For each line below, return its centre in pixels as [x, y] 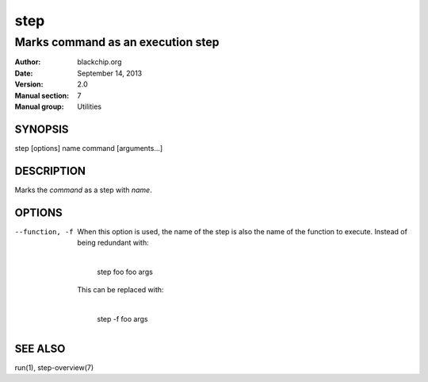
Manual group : [39, 106]
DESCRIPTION [50, 171]
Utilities [90, 106]
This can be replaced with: [120, 290]
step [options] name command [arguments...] [89, 148]
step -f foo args [122, 319]
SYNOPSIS [42, 129]
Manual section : [42, 95]
